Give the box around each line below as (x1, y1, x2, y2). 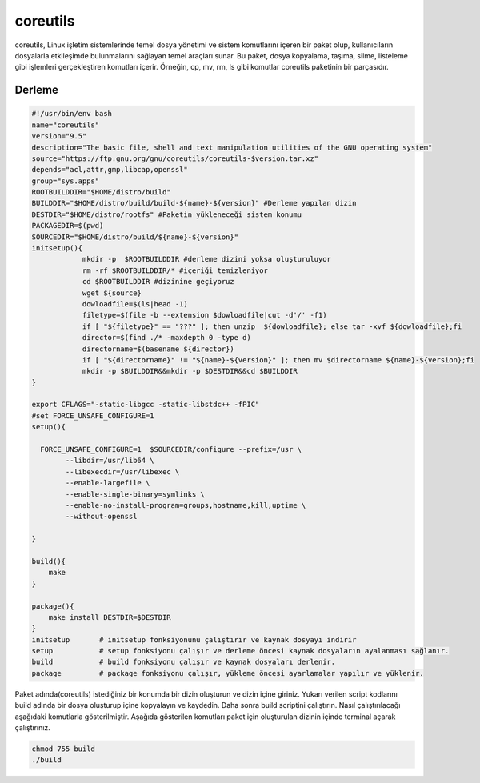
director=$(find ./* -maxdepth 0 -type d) (82, 333, 251, 342)
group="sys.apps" (31, 176, 100, 186)
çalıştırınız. (14, 723, 51, 733)
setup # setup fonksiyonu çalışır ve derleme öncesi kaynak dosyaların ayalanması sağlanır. (31, 646, 450, 656)
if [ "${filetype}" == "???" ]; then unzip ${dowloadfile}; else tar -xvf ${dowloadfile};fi (82, 322, 462, 331)
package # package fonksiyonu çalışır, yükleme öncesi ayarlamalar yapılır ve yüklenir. (31, 669, 424, 677)
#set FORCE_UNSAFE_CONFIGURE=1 (31, 411, 155, 420)
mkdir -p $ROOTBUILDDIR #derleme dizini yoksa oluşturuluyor (82, 254, 332, 264)
